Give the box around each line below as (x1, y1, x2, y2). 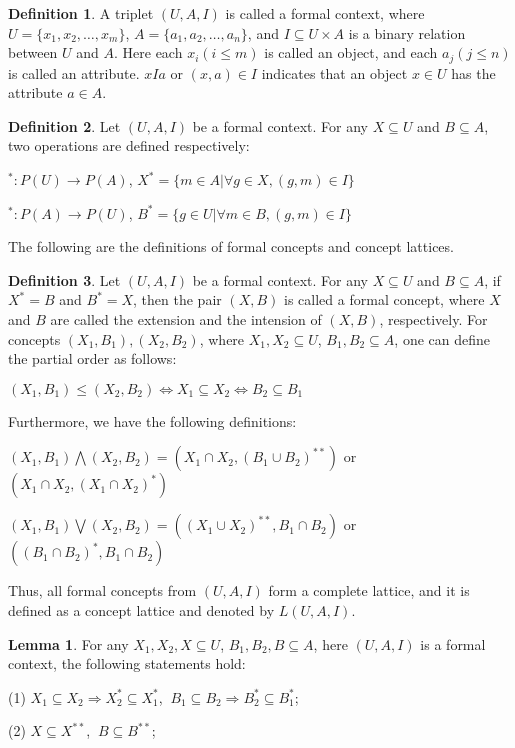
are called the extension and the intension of (50, 308, 322, 329)
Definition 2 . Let (8, 115, 121, 136)
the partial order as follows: (8, 348, 177, 369)
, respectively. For (379, 308, 488, 329)
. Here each (114, 42, 183, 63)
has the (451, 62, 496, 83)
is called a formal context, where (225, 3, 425, 23)
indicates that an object (261, 62, 408, 83)
